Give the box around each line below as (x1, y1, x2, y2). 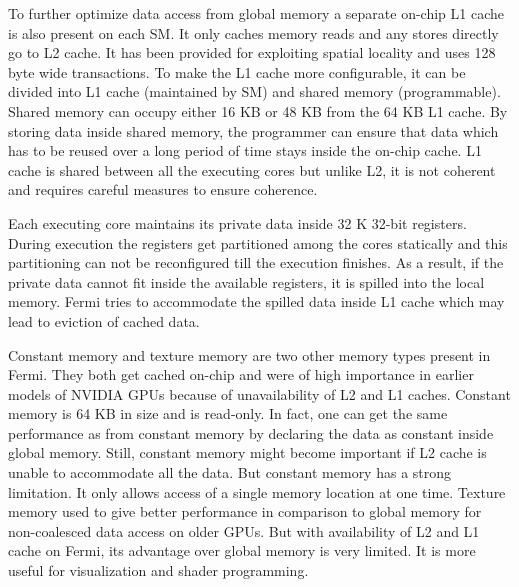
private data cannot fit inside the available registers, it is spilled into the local (8, 271, 485, 292)
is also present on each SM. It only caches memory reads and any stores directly (8, 22, 499, 43)
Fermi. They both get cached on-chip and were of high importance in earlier (8, 364, 474, 385)
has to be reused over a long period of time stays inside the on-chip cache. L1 (8, 140, 482, 161)
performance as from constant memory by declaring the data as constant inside (8, 422, 494, 443)
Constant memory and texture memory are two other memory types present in (8, 344, 491, 365)
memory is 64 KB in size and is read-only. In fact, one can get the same (8, 403, 448, 424)
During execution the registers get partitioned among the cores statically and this (8, 232, 508, 253)
